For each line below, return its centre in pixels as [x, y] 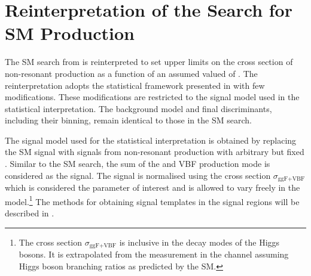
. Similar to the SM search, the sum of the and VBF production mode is [138, 164]
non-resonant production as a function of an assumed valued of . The [131, 73]
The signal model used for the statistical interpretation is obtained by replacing [151, 140]
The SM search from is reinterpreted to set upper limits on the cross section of [149, 62]
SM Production [70, 33]
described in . [30, 213]
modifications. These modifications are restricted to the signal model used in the [152, 97]
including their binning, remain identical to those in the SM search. [128, 120]
